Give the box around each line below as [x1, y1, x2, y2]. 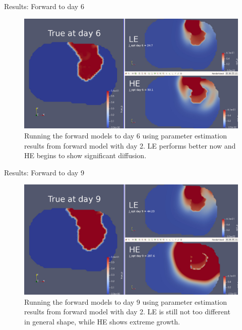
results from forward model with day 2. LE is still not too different [24, 306, 230, 317]
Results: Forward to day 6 [4, 1, 84, 11]
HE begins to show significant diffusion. [24, 150, 147, 161]
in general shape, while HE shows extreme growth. [24, 316, 180, 326]
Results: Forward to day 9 [4, 167, 84, 177]
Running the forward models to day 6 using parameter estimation [24, 130, 227, 140]
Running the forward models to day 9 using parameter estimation [24, 296, 227, 307]
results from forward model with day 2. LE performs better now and [24, 140, 236, 151]
